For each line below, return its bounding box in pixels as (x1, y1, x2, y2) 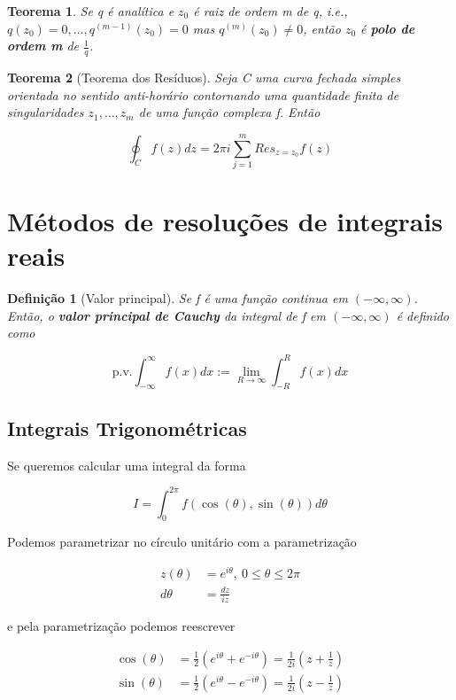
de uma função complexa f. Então (138, 103, 321, 121)
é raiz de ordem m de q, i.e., (193, 2, 348, 19)
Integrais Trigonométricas (7, 414, 247, 441)
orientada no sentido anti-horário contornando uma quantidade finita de (7, 85, 399, 104)
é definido (396, 306, 450, 324)
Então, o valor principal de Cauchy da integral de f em (7, 306, 327, 324)
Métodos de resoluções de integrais (7, 203, 444, 239)
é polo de (360, 19, 415, 37)
